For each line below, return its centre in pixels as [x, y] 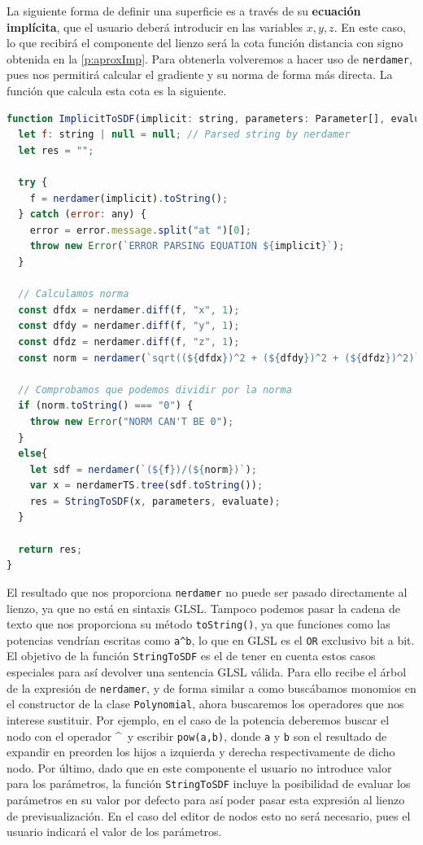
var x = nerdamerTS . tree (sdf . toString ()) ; [146, 486]
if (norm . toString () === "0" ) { [106, 406]
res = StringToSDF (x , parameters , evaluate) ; [155, 501]
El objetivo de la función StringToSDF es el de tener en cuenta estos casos [191, 656]
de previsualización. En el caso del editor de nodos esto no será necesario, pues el [209, 815]
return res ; [50, 549]
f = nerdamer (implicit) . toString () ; [129, 198]
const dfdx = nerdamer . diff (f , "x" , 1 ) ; [129, 310]
